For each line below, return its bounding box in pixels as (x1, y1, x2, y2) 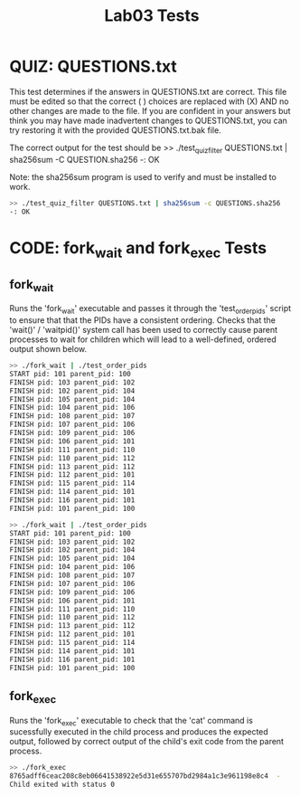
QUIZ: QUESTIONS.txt (9, 56, 178, 77)
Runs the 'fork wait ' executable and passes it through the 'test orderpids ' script (9, 303, 292, 317)
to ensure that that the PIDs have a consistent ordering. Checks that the (9, 315, 276, 326)
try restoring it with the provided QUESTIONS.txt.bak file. (9, 124, 221, 136)
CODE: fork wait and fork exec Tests (9, 237, 267, 261)
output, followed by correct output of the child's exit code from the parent (9, 736, 285, 747)
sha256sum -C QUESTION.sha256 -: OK (9, 154, 160, 165)
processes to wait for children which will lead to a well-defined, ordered (9, 334, 277, 345)
